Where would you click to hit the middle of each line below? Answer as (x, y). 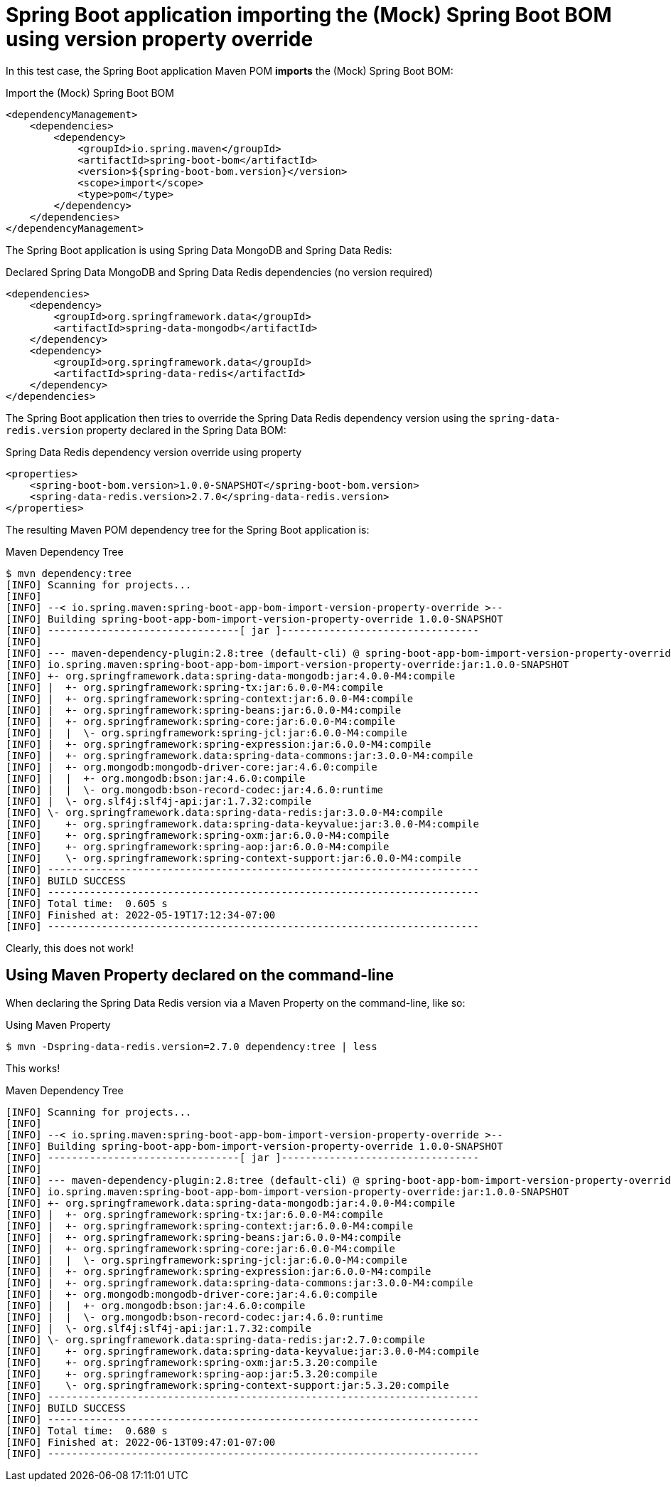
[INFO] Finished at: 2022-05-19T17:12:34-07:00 (141, 915)
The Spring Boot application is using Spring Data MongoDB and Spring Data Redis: (199, 250)
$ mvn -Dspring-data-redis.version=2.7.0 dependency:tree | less (192, 1046)
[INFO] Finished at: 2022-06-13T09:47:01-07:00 (141, 1442)
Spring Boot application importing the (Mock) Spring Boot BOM (309, 15)
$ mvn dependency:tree (69, 573)
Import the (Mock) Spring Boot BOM (90, 92)
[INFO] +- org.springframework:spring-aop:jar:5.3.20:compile (192, 1374)
